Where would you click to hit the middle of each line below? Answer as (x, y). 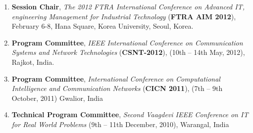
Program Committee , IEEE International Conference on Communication (127, 42)
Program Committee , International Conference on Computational (116, 78)
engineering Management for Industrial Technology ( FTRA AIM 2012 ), (124, 16)
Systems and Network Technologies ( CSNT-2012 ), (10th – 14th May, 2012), (128, 52)
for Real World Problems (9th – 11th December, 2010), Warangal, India (120, 124)
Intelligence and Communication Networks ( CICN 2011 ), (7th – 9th (117, 88)
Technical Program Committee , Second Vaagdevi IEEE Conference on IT (130, 114)
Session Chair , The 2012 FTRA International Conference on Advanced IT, (128, 6)
